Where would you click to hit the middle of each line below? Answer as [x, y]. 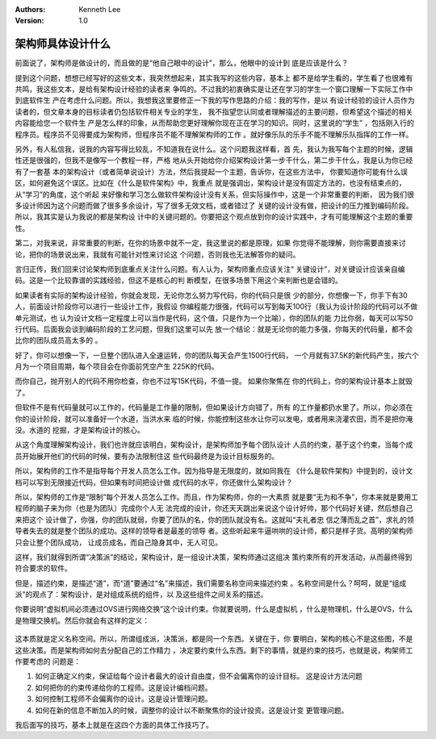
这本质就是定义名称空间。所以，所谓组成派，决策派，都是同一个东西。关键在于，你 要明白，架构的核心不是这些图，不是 [214, 639]
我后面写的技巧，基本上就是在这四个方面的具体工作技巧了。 [114, 725]
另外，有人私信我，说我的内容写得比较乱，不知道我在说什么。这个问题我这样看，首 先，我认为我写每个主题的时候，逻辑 [214, 149]
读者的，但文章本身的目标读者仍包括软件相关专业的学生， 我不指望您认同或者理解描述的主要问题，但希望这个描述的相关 [214, 111]
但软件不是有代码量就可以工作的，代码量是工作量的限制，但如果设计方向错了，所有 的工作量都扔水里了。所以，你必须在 [214, 407]
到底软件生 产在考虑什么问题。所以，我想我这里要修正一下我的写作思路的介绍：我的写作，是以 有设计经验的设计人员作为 [215, 100]
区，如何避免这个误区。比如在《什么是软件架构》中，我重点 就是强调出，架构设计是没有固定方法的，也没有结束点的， [210, 183]
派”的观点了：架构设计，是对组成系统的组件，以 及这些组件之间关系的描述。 [141, 595]
